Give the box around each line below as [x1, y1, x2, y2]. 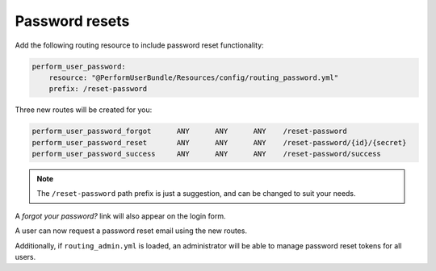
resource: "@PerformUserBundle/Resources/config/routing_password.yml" [48, 73, 339, 82]
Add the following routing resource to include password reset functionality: [15, 40, 264, 50]
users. [15, 252, 36, 261]
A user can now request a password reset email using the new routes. [15, 226, 248, 236]
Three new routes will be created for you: [15, 105, 153, 115]
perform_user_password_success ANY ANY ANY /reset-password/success [31, 149, 381, 159]
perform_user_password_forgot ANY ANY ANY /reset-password [31, 127, 347, 136]
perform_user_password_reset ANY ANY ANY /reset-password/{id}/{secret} [31, 138, 407, 147]
